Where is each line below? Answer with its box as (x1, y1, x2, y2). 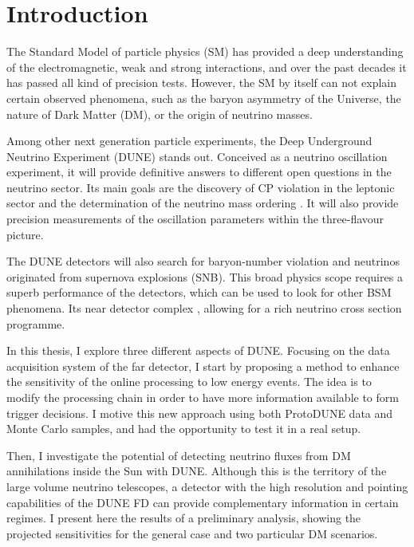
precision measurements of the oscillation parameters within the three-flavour (6, 211, 384, 227)
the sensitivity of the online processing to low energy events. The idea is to (6, 373, 372, 390)
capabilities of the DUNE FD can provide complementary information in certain (6, 494, 399, 510)
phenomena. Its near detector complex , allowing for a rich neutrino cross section (6, 300, 402, 317)
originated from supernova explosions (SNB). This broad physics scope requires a (6, 268, 403, 285)
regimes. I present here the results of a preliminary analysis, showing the (6, 510, 361, 526)
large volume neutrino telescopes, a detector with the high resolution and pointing (6, 478, 408, 494)
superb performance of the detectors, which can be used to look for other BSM (6, 284, 392, 301)
